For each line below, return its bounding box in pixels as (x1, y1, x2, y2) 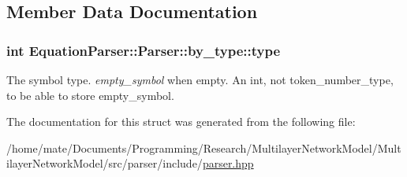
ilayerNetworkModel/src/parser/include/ (6, 155, 203, 171)
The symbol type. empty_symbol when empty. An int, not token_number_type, (6, 72, 394, 87)
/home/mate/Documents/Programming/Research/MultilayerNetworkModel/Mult (6, 139, 401, 156)
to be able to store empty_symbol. (6, 87, 174, 103)
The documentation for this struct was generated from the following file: (6, 113, 356, 130)
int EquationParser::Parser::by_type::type (6, 40, 281, 60)
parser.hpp (202, 155, 254, 171)
